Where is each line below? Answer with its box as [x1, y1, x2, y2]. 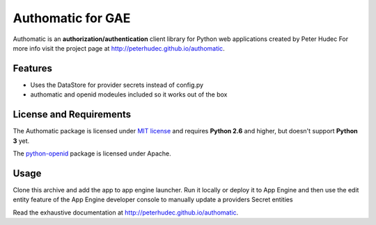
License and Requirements [13, 108, 132, 121]
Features [13, 62, 52, 74]
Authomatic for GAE [13, 10, 131, 26]
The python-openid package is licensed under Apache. [13, 149, 172, 158]
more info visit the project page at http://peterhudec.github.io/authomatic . [13, 44, 226, 52]
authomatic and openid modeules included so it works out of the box [30, 90, 228, 99]
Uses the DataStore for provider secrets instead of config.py [30, 81, 204, 89]
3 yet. [13, 136, 30, 145]
